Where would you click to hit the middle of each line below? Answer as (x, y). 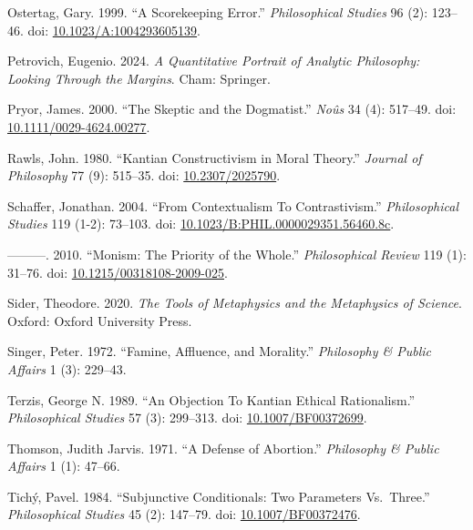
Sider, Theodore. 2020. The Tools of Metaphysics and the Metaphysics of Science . (235, 303)
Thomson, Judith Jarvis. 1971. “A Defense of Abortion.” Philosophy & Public (223, 448)
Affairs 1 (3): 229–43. (67, 368)
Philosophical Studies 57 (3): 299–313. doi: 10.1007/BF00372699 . (187, 418)
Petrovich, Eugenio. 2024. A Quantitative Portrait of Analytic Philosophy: (214, 61)
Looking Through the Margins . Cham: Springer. (139, 78)
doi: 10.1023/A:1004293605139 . (114, 30)
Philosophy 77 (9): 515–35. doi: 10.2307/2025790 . (144, 175)
